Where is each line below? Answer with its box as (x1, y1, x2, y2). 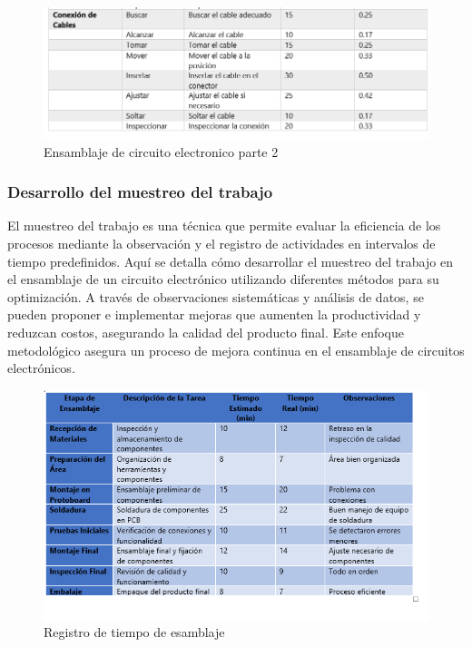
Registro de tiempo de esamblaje (44, 622, 225, 642)
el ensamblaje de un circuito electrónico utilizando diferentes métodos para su (7, 270, 439, 289)
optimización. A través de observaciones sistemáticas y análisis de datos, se (7, 287, 424, 306)
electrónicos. (7, 358, 75, 377)
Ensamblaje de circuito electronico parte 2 (44, 142, 279, 161)
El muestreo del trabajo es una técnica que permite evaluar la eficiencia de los (7, 216, 441, 235)
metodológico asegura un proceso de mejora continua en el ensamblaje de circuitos (7, 340, 465, 359)
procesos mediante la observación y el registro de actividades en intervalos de (7, 234, 436, 253)
